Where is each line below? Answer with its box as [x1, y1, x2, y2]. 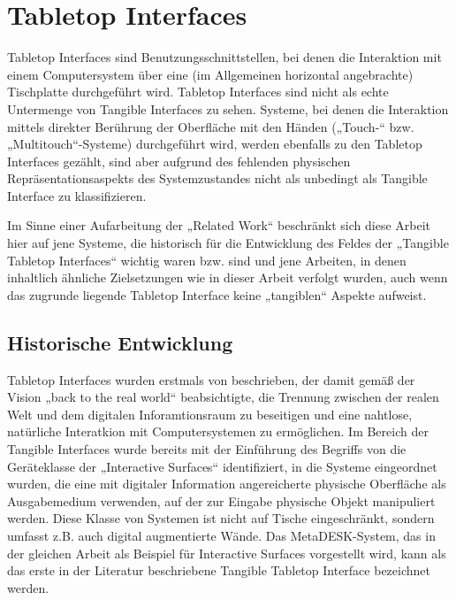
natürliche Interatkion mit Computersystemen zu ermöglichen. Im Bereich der [7, 422, 429, 441]
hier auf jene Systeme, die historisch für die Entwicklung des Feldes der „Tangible [7, 234, 449, 252]
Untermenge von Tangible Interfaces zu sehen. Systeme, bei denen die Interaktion [7, 99, 449, 118]
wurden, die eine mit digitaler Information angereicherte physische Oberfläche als [7, 474, 446, 493]
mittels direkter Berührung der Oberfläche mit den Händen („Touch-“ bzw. [7, 117, 414, 135]
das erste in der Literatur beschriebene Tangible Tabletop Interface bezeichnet [7, 561, 430, 580]
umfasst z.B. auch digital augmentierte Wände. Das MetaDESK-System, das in [7, 526, 436, 544]
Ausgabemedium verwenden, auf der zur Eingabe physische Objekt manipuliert [7, 491, 436, 510]
